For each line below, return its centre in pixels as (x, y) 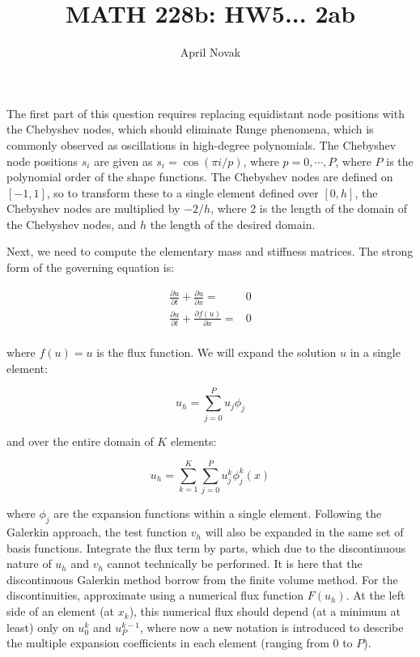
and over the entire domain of (80, 441)
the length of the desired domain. (233, 224)
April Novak (210, 52)
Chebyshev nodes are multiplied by (93, 208)
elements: (193, 441)
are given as (123, 161)
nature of (29, 564)
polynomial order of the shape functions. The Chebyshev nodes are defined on (200, 177)
